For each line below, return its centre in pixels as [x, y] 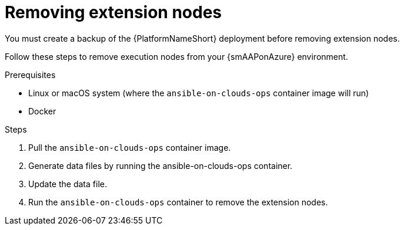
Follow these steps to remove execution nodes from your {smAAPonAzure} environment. [176, 56]
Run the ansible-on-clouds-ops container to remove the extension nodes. [178, 202]
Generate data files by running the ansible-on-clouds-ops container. [161, 165]
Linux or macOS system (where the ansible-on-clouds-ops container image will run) [199, 93]
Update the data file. [68, 184]
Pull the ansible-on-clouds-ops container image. [130, 147]
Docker [42, 111]
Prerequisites [30, 75]
